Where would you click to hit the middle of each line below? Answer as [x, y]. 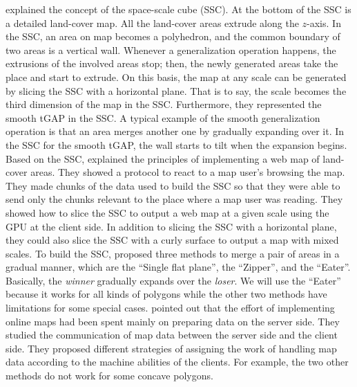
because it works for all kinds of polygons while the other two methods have [166, 294]
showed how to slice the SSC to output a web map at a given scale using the [167, 212]
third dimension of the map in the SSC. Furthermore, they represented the [164, 104]
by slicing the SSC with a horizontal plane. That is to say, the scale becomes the [176, 90]
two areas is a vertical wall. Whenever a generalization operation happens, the [171, 49]
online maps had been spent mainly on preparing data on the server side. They [173, 321]
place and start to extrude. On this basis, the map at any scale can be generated [176, 76]
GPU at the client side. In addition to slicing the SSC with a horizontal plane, [171, 226]
